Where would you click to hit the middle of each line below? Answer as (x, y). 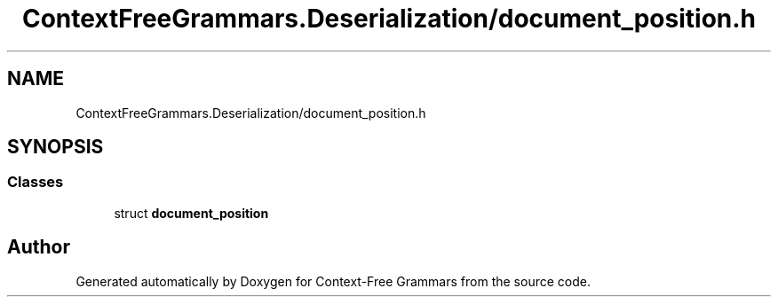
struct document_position (191, 213)
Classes (36, 182)
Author (39, 247)
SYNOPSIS (56, 147)
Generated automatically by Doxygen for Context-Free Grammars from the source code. (333, 281)
